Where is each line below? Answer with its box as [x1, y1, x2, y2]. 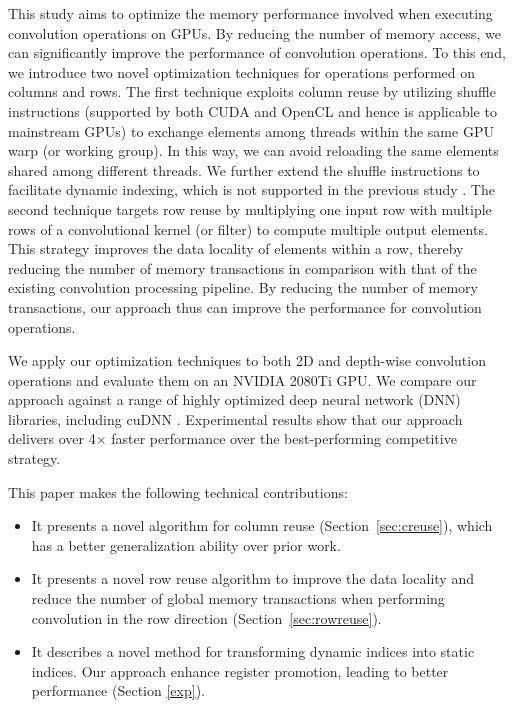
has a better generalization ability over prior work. [31, 534, 341, 555]
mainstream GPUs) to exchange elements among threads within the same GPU [8, 120, 494, 141]
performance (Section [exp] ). [31, 680, 205, 701]
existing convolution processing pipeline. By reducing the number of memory [8, 277, 478, 298]
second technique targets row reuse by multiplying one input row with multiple [8, 198, 492, 219]
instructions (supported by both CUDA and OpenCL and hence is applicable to [8, 100, 497, 121]
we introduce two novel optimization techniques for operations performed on [8, 61, 476, 82]
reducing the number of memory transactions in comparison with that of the [8, 257, 477, 278]
